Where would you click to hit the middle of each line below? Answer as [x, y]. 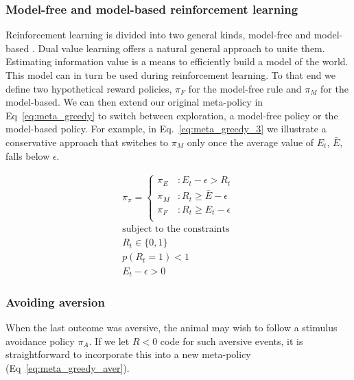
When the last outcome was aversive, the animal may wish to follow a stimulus [172, 328]
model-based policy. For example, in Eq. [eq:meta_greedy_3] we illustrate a [166, 129]
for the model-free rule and [245, 88]
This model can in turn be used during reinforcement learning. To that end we [171, 75]
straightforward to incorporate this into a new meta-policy [128, 354]
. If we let [109, 341]
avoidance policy [40, 341]
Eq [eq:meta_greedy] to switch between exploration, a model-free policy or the [172, 115]
